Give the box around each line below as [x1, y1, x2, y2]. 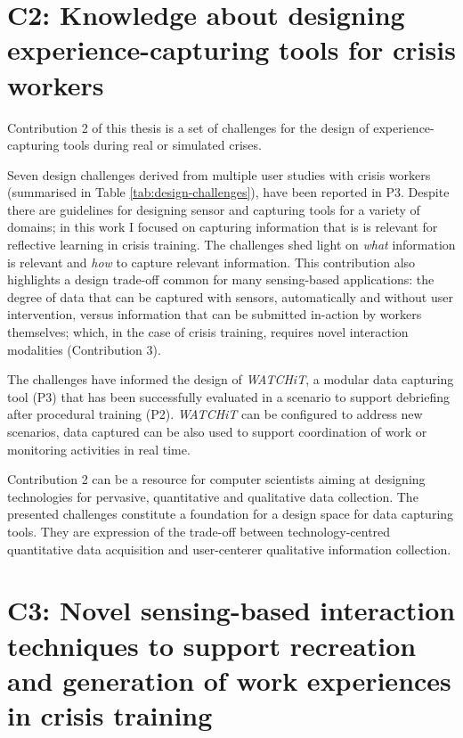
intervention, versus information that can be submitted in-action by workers [7, 305, 422, 324]
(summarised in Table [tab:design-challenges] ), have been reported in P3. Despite [7, 183, 450, 201]
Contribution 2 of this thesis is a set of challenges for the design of [7, 118, 370, 136]
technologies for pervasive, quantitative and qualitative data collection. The [7, 487, 418, 505]
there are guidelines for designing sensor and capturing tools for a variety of [7, 200, 420, 218]
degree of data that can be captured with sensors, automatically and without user [7, 287, 453, 306]
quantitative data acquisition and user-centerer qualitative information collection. [7, 539, 451, 558]
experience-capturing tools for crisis [7, 31, 456, 68]
